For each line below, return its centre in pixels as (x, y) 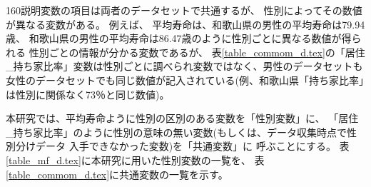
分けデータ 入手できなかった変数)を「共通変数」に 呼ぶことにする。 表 (182, 146)
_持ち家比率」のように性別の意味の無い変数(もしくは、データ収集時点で (176, 132)
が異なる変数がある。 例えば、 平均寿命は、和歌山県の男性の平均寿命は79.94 (185, 24)
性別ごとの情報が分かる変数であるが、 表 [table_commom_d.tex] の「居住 (197, 52)
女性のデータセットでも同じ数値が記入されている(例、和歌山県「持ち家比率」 (185, 80)
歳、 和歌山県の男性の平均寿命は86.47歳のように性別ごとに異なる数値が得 (179, 38)
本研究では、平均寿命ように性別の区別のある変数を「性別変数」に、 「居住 (182, 118)
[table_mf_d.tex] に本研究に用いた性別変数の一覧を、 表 (135, 160)
